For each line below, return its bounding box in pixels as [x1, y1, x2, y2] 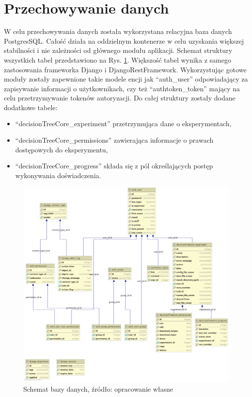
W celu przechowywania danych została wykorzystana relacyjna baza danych [4, 26, 232, 36]
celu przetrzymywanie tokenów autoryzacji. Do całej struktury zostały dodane [4, 93, 236, 103]
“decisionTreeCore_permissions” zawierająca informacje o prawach [15, 135, 214, 145]
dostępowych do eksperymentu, [15, 144, 108, 154]
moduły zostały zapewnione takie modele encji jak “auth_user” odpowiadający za [4, 74, 248, 84]
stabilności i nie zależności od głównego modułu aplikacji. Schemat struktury [4, 45, 233, 55]
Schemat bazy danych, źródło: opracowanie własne [23, 384, 173, 394]
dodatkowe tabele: [4, 102, 58, 112]
